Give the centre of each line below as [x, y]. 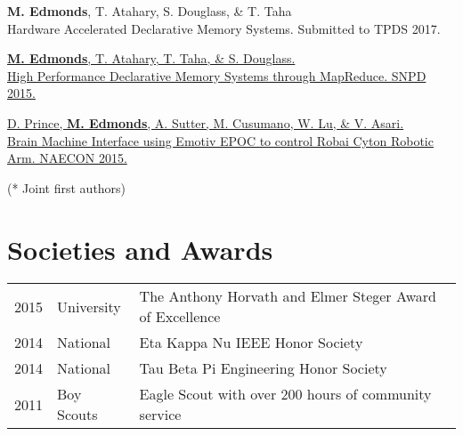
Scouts [77, 415]
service [160, 415]
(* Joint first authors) [67, 187]
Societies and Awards [140, 249]
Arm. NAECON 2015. [67, 158]
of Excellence [180, 317]
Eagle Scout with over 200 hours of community [285, 394]
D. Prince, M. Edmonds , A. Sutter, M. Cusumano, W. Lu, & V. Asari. [206, 122]
